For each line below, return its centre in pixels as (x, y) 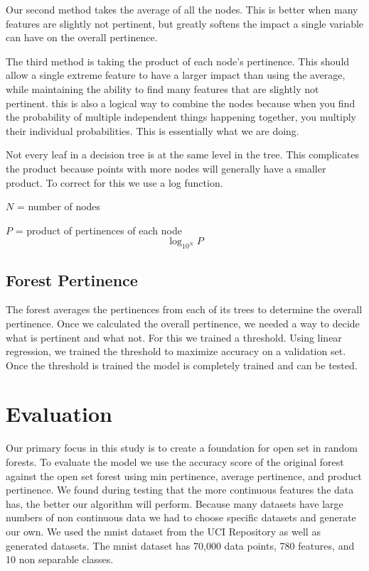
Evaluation (59, 414)
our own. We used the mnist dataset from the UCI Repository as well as (163, 531)
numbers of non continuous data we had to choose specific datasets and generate (181, 517)
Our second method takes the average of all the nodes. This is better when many (182, 9)
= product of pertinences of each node (98, 230)
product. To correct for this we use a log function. (114, 182)
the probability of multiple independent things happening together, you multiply (181, 117)
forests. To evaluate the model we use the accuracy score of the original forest (175, 462)
